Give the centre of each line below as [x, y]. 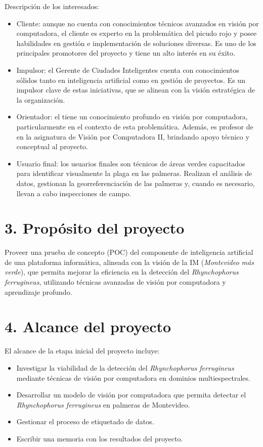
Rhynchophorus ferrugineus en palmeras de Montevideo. [103, 404]
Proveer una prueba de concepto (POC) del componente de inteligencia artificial [129, 252]
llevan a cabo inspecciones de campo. [74, 193]
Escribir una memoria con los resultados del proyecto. [100, 438]
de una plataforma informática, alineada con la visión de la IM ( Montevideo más [129, 262]
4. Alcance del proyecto [88, 326]
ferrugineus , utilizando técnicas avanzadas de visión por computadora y [115, 282]
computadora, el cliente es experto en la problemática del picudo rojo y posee [137, 33]
